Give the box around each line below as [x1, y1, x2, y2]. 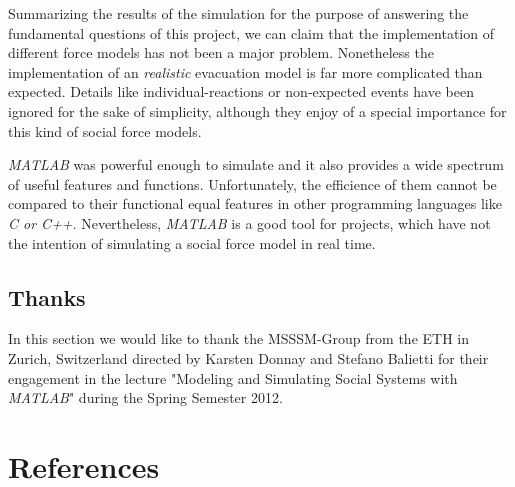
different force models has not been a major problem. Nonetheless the [8, 42, 434, 63]
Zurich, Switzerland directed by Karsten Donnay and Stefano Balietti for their [8, 347, 489, 368]
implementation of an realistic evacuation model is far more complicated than [8, 61, 483, 82]
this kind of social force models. [8, 120, 202, 141]
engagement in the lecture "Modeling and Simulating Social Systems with [8, 367, 458, 388]
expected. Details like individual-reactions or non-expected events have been [8, 81, 474, 102]
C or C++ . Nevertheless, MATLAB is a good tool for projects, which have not [8, 212, 491, 233]
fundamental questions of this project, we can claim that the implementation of [8, 22, 494, 43]
